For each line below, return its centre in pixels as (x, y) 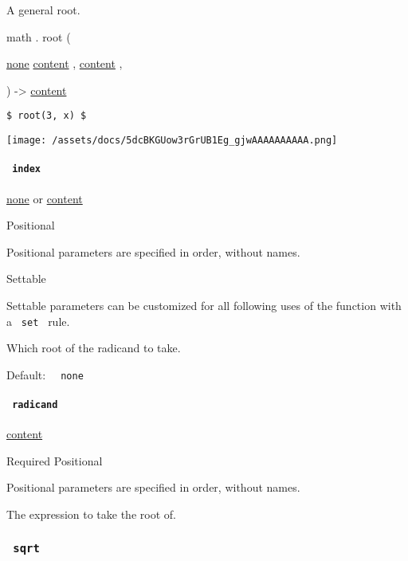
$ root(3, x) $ (47, 116)
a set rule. (38, 321)
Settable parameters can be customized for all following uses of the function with (204, 305)
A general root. (43, 10)
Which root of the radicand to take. (94, 348)
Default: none (45, 374)
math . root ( (39, 36)
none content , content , (65, 63)
